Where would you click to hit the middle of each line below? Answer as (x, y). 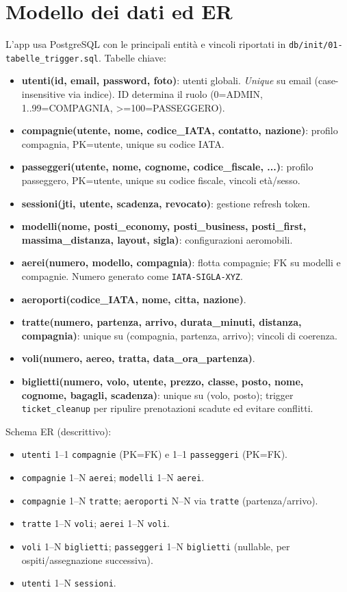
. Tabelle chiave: (132, 57)
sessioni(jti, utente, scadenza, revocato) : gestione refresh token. (166, 203)
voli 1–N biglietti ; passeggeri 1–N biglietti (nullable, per (156, 546)
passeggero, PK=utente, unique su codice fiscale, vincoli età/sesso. (161, 180)
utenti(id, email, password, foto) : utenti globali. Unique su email (166, 80)
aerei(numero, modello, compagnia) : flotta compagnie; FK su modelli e (181, 262)
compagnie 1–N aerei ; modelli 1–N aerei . (113, 477)
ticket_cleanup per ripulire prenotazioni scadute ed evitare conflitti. (167, 408)
